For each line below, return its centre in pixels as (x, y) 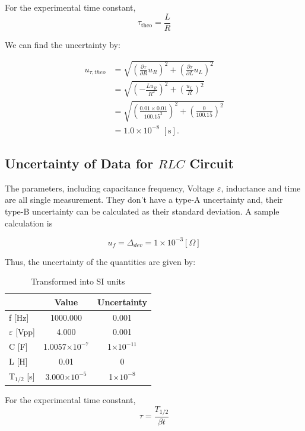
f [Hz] (19, 317)
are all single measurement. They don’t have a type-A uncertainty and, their (144, 199)
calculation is (29, 223)
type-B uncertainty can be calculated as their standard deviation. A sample (142, 211)
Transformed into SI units (78, 281)
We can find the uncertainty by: (63, 44)
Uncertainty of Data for (79, 163)
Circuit (212, 163)
